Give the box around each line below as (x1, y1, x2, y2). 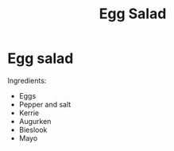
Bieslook (18, 125, 48, 134)
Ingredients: (7, 75, 47, 85)
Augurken (18, 116, 52, 126)
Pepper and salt (18, 99, 72, 109)
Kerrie (18, 108, 40, 118)
